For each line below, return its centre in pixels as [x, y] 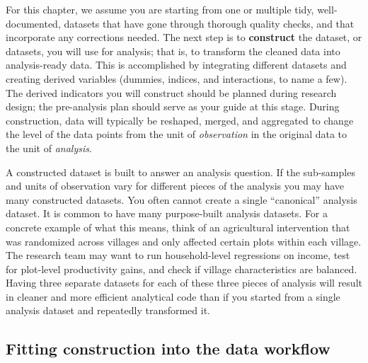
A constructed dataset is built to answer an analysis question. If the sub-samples [180, 172]
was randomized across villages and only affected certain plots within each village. [184, 241]
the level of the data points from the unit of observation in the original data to [177, 134]
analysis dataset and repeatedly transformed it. [108, 310]
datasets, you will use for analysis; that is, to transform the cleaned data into [173, 51]
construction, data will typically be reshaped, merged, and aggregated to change [180, 120]
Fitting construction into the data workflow [168, 348]
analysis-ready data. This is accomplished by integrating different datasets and [176, 65]
